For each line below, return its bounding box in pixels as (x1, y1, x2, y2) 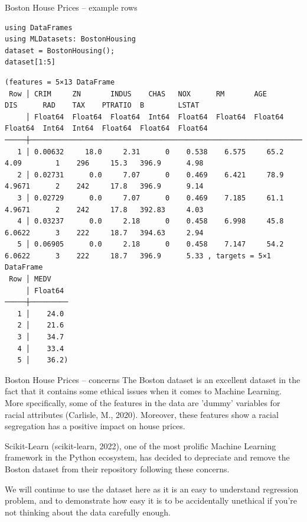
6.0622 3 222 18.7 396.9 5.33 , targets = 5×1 (5, 251, 272, 260)
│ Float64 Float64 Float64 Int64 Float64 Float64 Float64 (25, 112, 284, 121)
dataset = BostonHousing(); (5, 46, 115, 55)
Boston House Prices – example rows (5, 1, 138, 13)
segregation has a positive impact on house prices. (5, 420, 185, 432)
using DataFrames (5, 23, 73, 32)
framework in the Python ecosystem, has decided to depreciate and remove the (5, 451, 290, 463)
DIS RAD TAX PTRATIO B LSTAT (5, 101, 200, 110)
